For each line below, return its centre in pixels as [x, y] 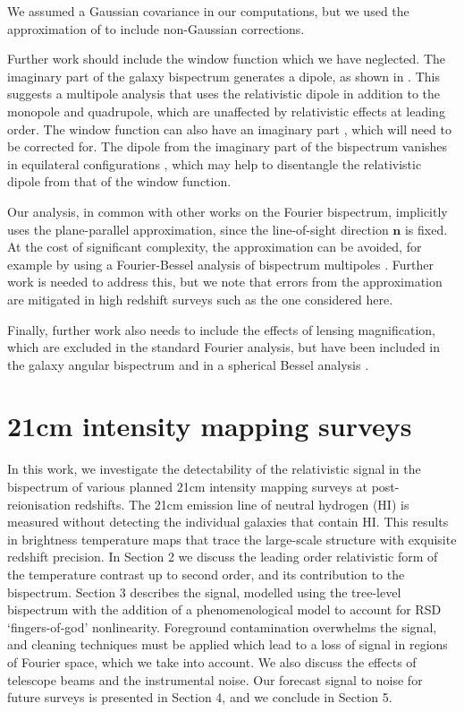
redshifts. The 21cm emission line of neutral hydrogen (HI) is [242, 504]
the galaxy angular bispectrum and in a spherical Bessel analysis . [188, 364]
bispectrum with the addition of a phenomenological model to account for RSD [224, 609]
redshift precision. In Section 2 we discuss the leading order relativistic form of [223, 557]
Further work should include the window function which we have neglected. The [227, 59]
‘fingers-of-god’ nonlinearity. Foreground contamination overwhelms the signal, [222, 626]
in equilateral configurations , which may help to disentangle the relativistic [215, 163]
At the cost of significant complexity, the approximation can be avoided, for [215, 247]
